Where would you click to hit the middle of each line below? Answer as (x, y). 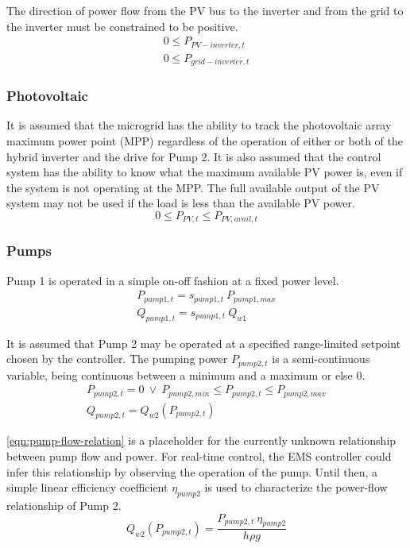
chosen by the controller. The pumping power (117, 359)
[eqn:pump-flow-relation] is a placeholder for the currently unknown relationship (201, 440)
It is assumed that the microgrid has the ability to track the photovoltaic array (199, 125)
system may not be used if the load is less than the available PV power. (181, 203)
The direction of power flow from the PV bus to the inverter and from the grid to (205, 10)
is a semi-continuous (321, 359)
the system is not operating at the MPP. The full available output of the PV (193, 187)
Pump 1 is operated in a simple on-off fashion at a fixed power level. (173, 280)
